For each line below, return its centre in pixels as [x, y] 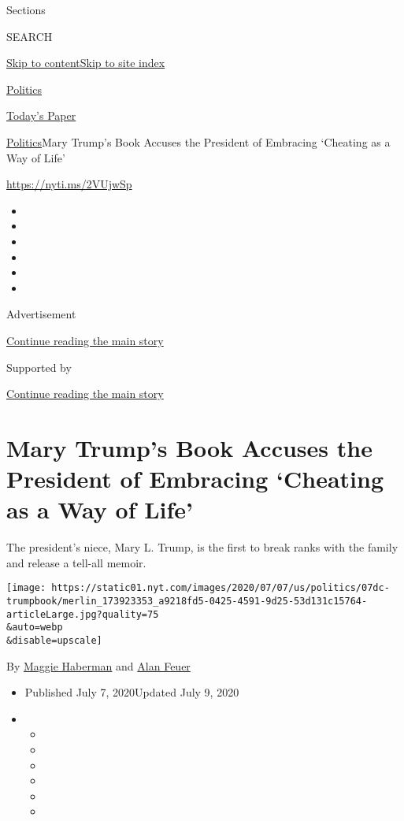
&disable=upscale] [54, 641]
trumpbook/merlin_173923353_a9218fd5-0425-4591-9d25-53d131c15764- [187, 602]
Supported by [39, 367]
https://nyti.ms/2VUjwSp [69, 184]
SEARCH [30, 36]
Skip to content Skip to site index [86, 63]
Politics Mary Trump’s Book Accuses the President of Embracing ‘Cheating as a [198, 141]
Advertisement [41, 314]
